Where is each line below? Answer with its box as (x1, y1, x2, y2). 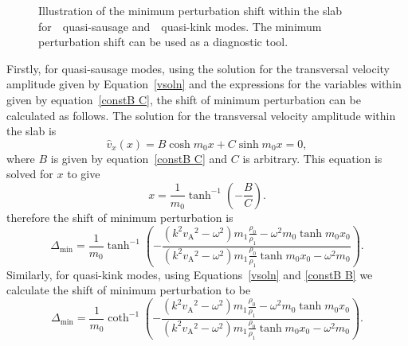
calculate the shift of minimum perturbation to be (6, 282, 251, 298)
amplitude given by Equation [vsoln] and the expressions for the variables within (6, 76, 402, 92)
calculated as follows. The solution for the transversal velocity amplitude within (6, 107, 396, 123)
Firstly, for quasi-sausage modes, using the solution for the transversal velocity (6, 60, 390, 76)
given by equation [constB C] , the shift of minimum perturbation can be (6, 91, 361, 107)
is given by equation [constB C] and (50, 150, 228, 166)
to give (67, 165, 100, 182)
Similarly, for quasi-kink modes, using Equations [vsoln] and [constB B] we (6, 266, 373, 282)
